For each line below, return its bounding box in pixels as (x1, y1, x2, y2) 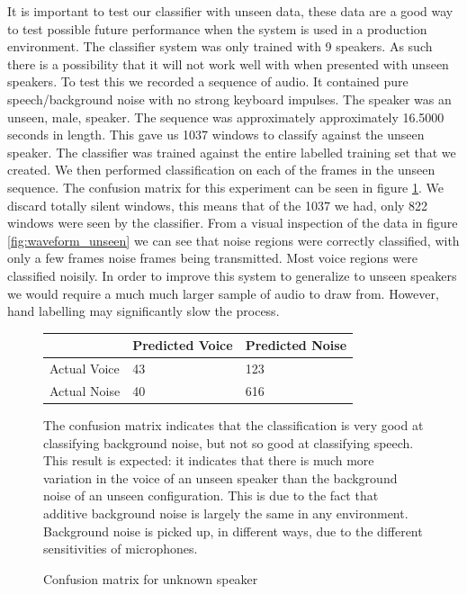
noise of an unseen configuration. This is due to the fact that (43, 486, 379, 505)
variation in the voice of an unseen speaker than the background (43, 468, 398, 487)
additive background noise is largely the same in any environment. (43, 503, 409, 522)
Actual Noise (49, 381, 121, 400)
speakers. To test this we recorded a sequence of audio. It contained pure (7, 72, 409, 91)
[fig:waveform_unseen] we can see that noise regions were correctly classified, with (7, 230, 460, 249)
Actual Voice (49, 359, 120, 378)
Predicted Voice (132, 336, 233, 355)
